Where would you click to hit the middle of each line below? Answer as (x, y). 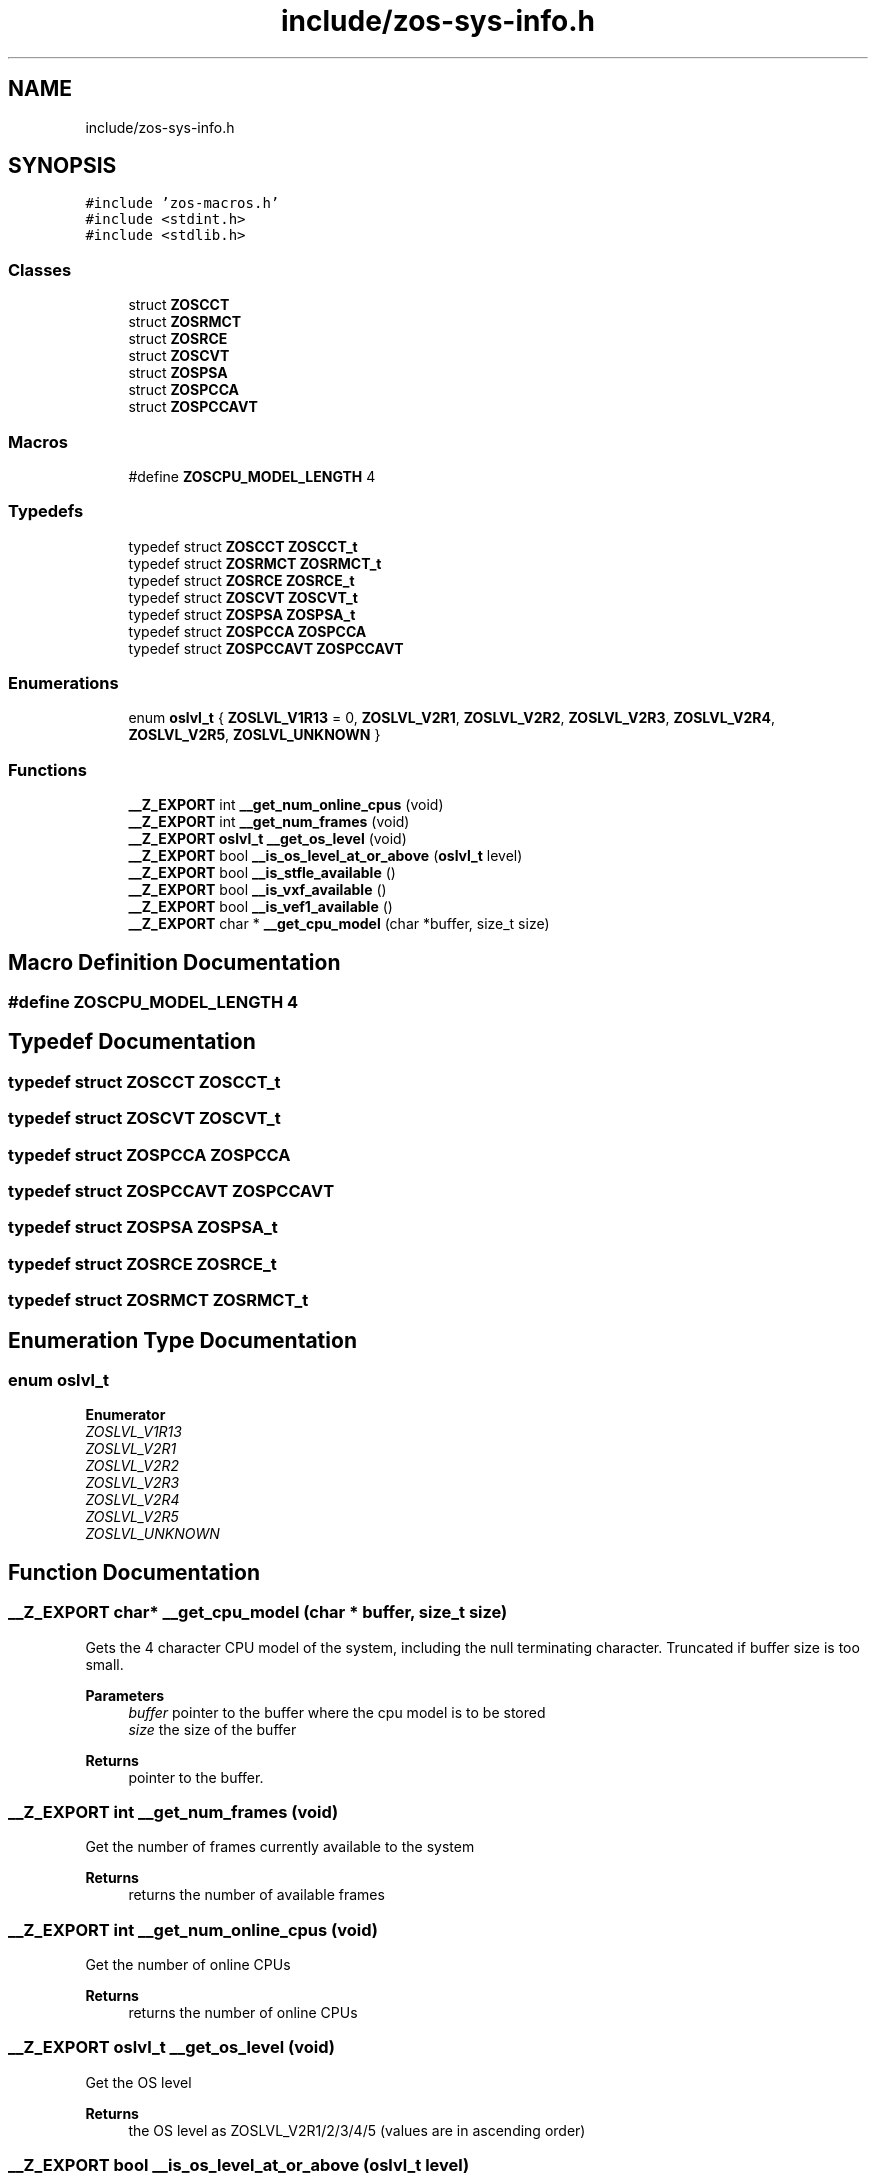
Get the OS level (138, 2082)
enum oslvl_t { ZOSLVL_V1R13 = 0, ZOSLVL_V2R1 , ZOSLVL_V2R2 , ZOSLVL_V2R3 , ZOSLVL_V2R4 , (452, 718)
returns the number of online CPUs (243, 2013)
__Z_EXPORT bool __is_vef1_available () (260, 907)
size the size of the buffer (212, 1729)
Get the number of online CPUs (188, 1965)
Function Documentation (134, 1572)
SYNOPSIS (62, 166)
